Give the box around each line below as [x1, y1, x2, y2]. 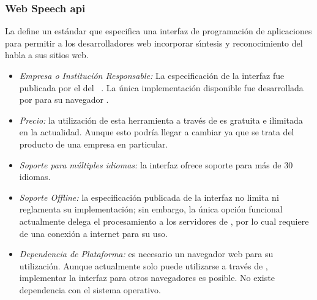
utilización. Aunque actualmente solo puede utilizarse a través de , [19, 259, 268, 272]
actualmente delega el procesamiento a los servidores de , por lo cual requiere [19, 214, 309, 227]
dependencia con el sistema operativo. [19, 283, 161, 296]
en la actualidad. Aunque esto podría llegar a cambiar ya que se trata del [19, 126, 294, 138]
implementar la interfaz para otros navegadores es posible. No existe [19, 271, 275, 284]
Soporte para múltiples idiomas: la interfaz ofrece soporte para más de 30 [19, 158, 293, 171]
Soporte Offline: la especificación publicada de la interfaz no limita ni [19, 190, 279, 203]
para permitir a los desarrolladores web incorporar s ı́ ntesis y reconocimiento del [5, 36, 303, 49]
